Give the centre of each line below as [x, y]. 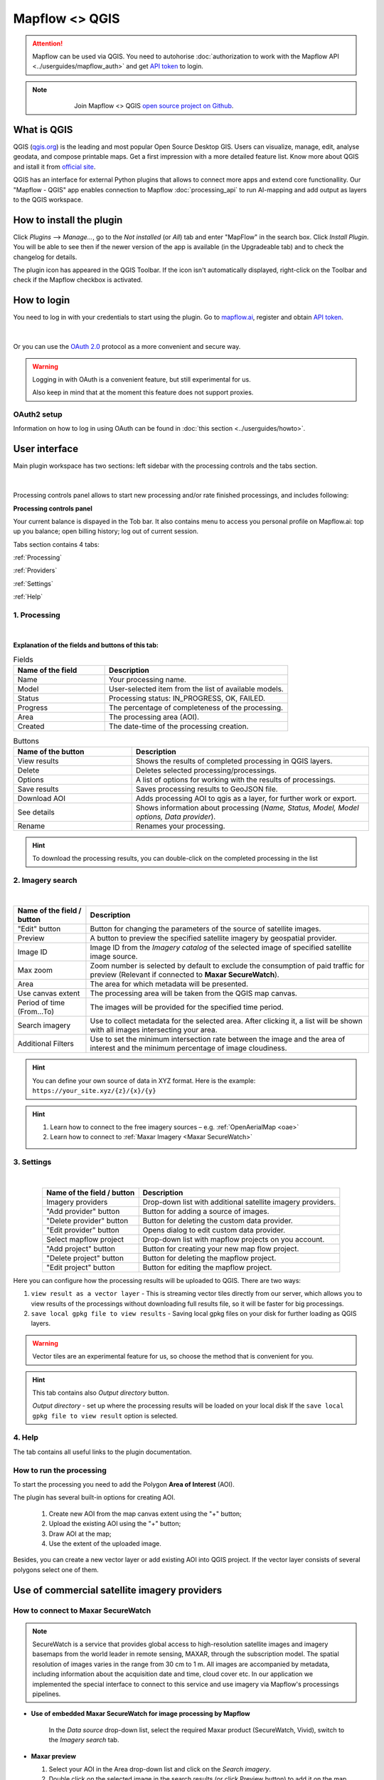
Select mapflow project [85, 1239]
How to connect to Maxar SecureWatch [82, 1611]
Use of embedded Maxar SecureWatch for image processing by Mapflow [140, 1714]
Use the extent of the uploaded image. [105, 1543]
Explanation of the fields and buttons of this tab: [86, 645]
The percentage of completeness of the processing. [196, 708]
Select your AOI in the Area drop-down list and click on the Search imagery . [160, 1769]
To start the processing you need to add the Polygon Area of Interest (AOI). [124, 1484]
